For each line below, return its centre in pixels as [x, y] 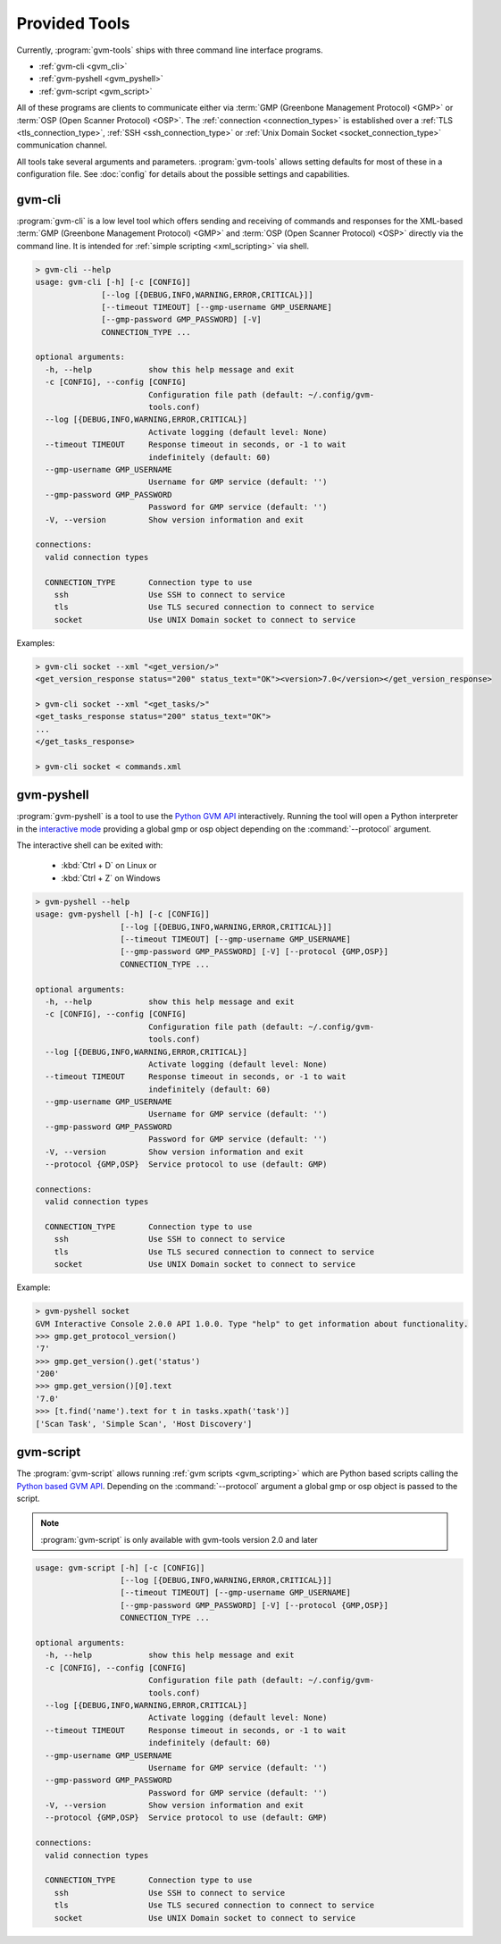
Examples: [36, 642]
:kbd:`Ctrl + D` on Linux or [109, 866]
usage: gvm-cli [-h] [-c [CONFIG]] [113, 282]
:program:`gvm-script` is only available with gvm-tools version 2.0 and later [180, 1539]
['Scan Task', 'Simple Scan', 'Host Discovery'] [144, 1424]
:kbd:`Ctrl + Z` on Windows [111, 878]
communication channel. [62, 145]
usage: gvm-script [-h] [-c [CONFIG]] [120, 1567]
